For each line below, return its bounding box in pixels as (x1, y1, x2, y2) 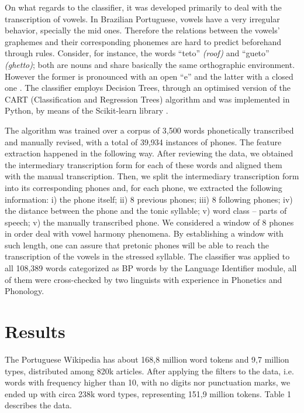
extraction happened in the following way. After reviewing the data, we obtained (5, 147, 293, 159)
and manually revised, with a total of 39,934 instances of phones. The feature (5, 135, 282, 148)
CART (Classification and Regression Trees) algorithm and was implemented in (5, 93, 290, 105)
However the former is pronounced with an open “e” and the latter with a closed (5, 70, 293, 82)
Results (5, 319, 65, 343)
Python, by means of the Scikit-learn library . (5, 104, 168, 117)
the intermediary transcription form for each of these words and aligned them (5, 158, 282, 170)
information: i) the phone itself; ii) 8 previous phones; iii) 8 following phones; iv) (5, 193, 293, 205)
